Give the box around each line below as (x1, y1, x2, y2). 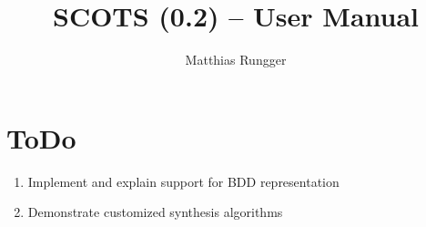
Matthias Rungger (185, 50, 287, 69)
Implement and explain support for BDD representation (27, 171, 340, 191)
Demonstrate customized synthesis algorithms (27, 202, 283, 222)
